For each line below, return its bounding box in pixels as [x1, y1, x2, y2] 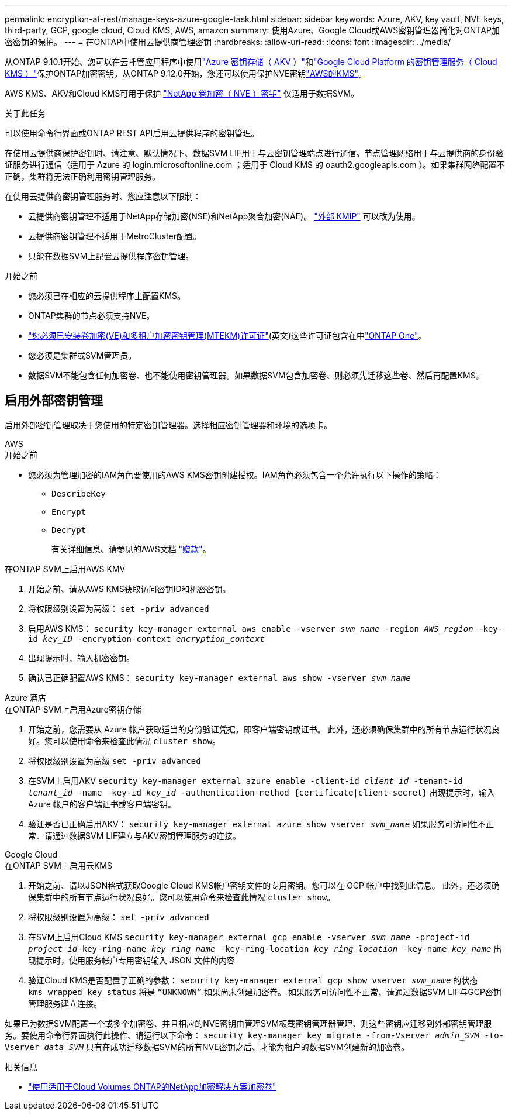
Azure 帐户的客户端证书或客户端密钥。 [28, 799, 176, 809]
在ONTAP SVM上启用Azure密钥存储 [5, 704, 141, 714]
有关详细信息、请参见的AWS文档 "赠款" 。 [51, 543, 211, 554]
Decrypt [51, 525, 87, 535]
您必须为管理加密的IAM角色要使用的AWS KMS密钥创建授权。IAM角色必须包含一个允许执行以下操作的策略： [28, 469, 441, 480]
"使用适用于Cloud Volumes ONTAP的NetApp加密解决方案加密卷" [28, 1081, 276, 1092]
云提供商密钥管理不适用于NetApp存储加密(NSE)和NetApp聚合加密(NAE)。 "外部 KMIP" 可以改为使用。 [28, 211, 420, 221]
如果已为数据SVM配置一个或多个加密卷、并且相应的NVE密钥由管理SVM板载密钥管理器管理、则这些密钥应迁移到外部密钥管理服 [5, 1018, 492, 1028]
